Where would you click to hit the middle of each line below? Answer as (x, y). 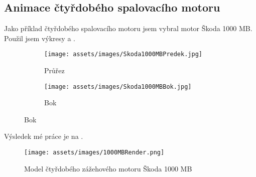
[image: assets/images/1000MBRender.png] (94, 153)
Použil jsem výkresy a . (40, 38)
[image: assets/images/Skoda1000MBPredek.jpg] (123, 54)
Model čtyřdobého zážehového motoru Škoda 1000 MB (108, 168)
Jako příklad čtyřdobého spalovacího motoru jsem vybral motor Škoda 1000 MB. (128, 28)
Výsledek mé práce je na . (44, 136)
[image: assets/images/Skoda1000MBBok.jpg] (118, 86)
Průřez (54, 70)
